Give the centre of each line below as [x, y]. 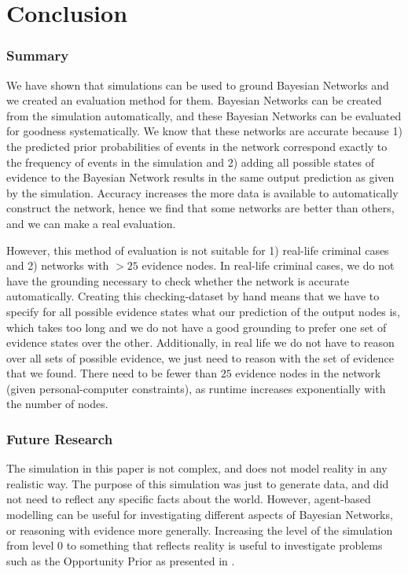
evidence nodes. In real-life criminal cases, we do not [268, 265]
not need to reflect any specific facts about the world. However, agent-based [189, 499]
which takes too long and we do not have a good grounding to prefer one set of [197, 327]
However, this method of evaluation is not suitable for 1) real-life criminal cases [198, 250]
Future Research [60, 438]
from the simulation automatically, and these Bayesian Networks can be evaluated [204, 115]
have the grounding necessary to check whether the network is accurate [178, 280]
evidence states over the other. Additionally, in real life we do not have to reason [200, 342]
